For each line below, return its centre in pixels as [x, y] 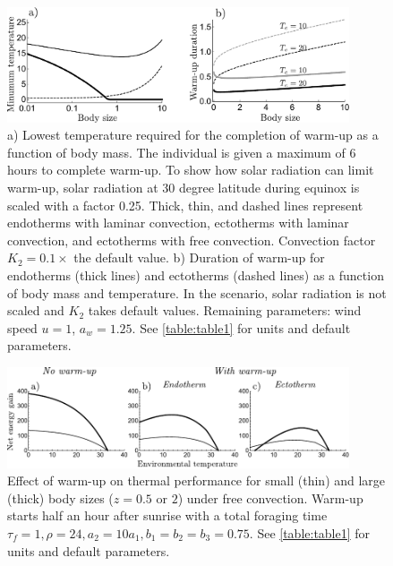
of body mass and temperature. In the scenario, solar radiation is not [197, 292]
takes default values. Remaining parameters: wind [225, 310]
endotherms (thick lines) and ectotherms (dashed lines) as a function [196, 274]
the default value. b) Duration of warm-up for [199, 257]
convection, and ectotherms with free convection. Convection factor [192, 240]
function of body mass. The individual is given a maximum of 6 [182, 152]
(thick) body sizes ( [60, 497]
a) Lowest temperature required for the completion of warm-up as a [193, 135]
